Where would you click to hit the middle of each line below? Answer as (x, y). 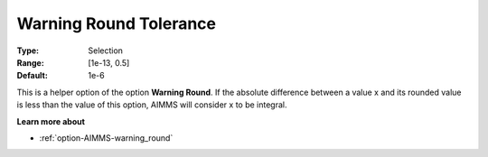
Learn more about (51, 121)
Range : (30, 62)
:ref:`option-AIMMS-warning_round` (106, 138)
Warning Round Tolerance (117, 23)
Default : (33, 76)
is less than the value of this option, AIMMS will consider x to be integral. (152, 105)
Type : (28, 51)
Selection (106, 51)
